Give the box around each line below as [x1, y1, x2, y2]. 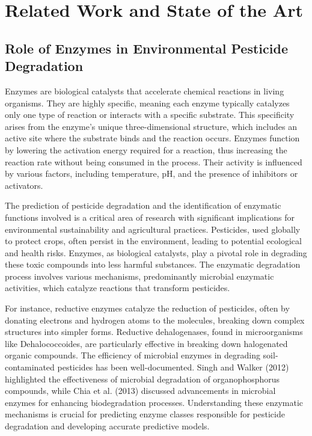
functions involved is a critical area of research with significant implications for [5, 210, 295, 223]
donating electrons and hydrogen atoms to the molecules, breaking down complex [5, 313, 305, 326]
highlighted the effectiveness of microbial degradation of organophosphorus [5, 372, 280, 385]
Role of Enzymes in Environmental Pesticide [5, 38, 288, 57]
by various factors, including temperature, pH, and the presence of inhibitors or [5, 167, 298, 180]
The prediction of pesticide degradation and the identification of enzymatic [5, 199, 281, 212]
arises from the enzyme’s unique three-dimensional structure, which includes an [5, 120, 297, 132]
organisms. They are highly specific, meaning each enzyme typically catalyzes [5, 96, 290, 109]
